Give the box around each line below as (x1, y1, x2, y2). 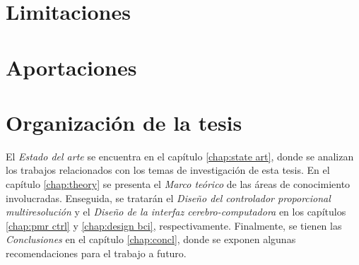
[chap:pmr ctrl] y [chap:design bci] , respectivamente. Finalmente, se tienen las (6, 218, 342, 232)
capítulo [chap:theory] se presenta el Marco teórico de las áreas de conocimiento (6, 177, 351, 192)
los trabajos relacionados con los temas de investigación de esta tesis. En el (6, 163, 330, 177)
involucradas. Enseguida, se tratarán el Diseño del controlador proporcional (6, 190, 331, 205)
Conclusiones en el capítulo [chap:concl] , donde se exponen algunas (6, 232, 296, 247)
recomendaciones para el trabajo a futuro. (6, 246, 187, 261)
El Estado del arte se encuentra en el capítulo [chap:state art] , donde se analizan (6, 148, 354, 163)
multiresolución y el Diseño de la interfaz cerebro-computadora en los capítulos (6, 204, 346, 219)
